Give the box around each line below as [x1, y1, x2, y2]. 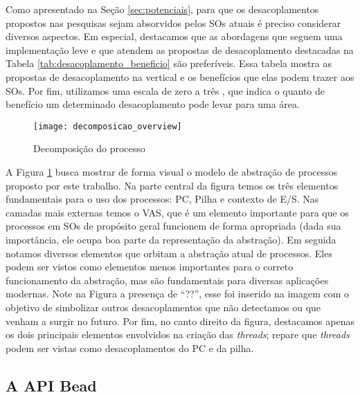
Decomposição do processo [33, 141, 145, 156]
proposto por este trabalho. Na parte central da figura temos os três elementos [6, 178, 339, 192]
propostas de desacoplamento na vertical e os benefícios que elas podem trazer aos [6, 69, 354, 84]
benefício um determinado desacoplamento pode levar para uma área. [6, 97, 300, 111]
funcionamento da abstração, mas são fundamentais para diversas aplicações [6, 273, 329, 287]
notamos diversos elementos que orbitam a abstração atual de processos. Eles [6, 246, 332, 260]
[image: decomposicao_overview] [33, 121, 182, 131]
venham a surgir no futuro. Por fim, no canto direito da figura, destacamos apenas [6, 313, 354, 328]
